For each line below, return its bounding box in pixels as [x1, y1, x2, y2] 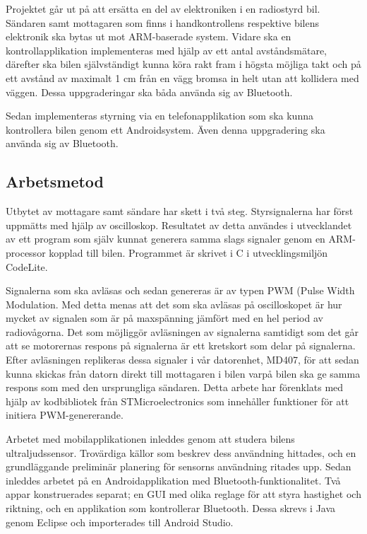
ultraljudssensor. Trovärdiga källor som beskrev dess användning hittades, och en [6, 445, 356, 460]
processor [6, 245, 46, 260]
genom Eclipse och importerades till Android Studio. [6, 514, 234, 529]
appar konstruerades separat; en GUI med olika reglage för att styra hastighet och [6, 487, 361, 501]
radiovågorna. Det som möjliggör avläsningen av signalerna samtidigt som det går [6, 324, 359, 339]
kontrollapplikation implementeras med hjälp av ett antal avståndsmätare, [6, 42, 327, 57]
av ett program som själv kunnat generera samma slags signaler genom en [6, 231, 325, 246]
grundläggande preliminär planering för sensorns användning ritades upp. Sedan [6, 459, 351, 474]
